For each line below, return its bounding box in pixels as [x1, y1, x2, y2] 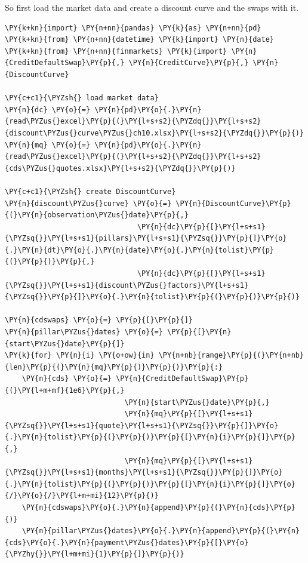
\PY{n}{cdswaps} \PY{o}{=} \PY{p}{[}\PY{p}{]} [5, 316, 193, 325]
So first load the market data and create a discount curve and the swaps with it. [5, 1, 299, 13]
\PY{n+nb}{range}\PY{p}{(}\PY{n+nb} [158, 351, 304, 360]
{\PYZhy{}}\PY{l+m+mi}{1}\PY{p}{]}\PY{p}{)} [5, 550, 184, 559]
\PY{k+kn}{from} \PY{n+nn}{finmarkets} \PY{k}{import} [5, 47, 227, 56]
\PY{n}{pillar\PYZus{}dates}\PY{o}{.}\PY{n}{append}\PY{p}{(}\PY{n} [21, 527, 300, 536]
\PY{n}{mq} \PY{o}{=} [5, 140, 91, 149]
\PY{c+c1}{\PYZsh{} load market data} [5, 94, 159, 103]
